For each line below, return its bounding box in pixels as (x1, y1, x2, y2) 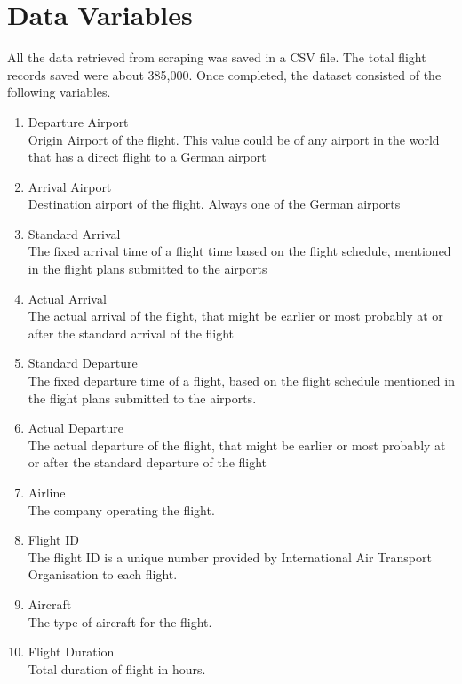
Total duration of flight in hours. (28, 659, 206, 678)
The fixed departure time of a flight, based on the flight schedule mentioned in (28, 371, 455, 390)
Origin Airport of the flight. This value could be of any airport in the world (28, 130, 440, 148)
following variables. (7, 83, 111, 101)
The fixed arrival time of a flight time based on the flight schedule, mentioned (28, 242, 451, 260)
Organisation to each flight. (28, 565, 178, 584)
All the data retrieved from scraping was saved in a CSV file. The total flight (7, 48, 426, 67)
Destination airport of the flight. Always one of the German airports (28, 195, 401, 213)
